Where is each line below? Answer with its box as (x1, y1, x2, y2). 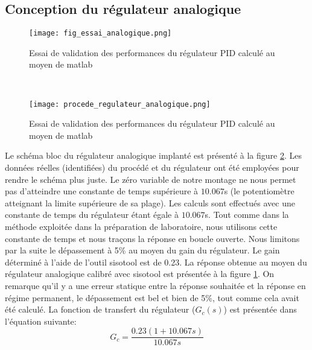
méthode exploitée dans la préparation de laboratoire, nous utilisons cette (5, 220, 278, 233)
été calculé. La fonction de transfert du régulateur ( (5, 303, 196, 316)
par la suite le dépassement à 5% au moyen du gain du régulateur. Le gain (5, 244, 280, 256)
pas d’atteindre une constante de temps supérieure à (5, 185, 199, 197)
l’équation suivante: (5, 314, 77, 327)
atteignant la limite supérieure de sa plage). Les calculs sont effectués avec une (5, 196, 295, 209)
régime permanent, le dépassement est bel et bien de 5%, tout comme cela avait (5, 291, 299, 304)
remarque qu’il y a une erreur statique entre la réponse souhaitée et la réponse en (5, 279, 306, 292)
